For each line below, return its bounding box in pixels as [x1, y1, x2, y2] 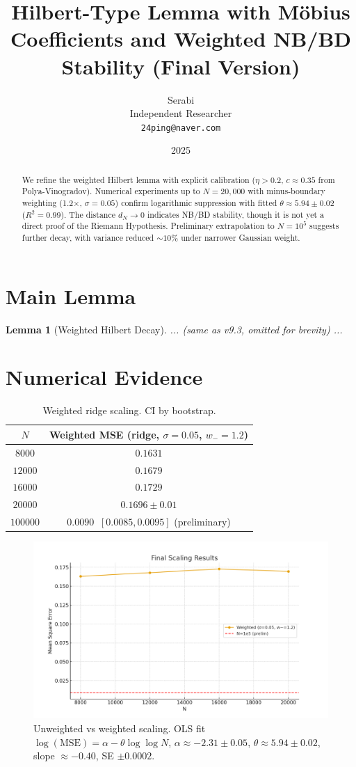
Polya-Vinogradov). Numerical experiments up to [22, 185, 200, 197]
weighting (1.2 [22, 197, 74, 209]
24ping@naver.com [140, 122, 221, 133]
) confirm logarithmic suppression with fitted [115, 197, 277, 209]
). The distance [60, 208, 116, 220]
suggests [309, 220, 339, 232]
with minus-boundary [248, 185, 325, 197]
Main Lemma [6, 281, 136, 310]
